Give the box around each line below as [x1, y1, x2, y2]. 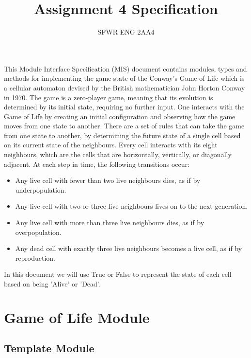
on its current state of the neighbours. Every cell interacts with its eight [4, 140, 218, 150]
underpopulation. [15, 184, 66, 195]
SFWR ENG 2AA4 [97, 27, 155, 37]
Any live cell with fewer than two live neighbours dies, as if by [15, 175, 201, 185]
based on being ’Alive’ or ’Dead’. [4, 279, 100, 288]
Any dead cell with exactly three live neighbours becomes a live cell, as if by [15, 243, 242, 253]
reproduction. [15, 252, 55, 263]
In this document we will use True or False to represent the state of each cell [4, 269, 232, 279]
